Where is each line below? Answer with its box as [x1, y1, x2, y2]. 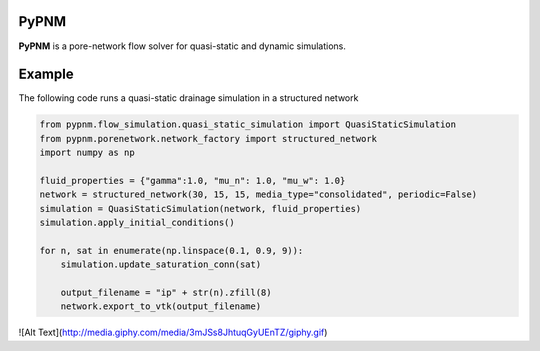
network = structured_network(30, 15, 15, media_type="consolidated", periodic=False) [39, 189, 478, 200]
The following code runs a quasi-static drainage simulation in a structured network [18, 92, 359, 104]
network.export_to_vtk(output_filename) [60, 301, 262, 312]
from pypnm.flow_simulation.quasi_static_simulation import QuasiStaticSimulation [39, 119, 457, 130]
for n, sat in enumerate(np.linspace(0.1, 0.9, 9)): [39, 245, 304, 256]
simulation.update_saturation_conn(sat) [60, 259, 262, 270]
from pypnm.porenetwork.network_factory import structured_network [39, 133, 378, 144]
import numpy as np [39, 147, 135, 159]
